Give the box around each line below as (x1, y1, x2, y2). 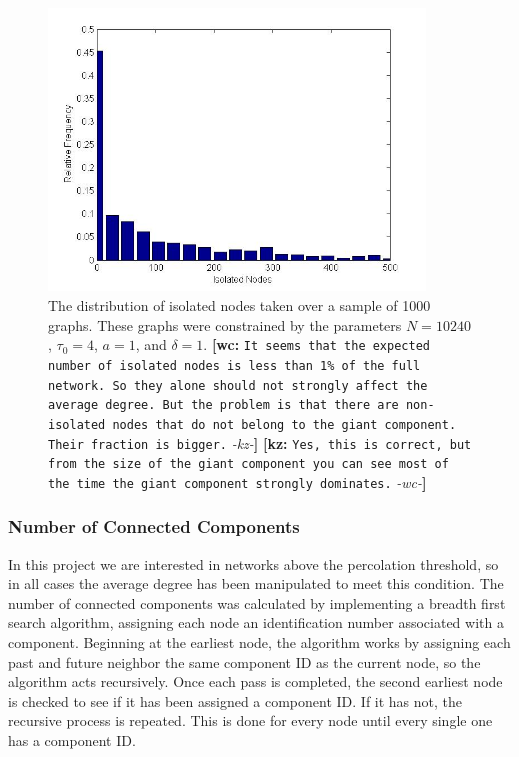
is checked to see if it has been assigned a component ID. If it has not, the (8, 690, 463, 711)
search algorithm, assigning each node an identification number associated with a (8, 612, 504, 633)
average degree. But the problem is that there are (48, 398, 399, 413)
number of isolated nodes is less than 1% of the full (48, 358, 421, 373)
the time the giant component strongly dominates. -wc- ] (48, 471, 427, 492)
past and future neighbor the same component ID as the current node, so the (8, 651, 481, 672)
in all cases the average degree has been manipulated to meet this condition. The (8, 573, 504, 594)
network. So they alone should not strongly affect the (48, 378, 428, 393)
